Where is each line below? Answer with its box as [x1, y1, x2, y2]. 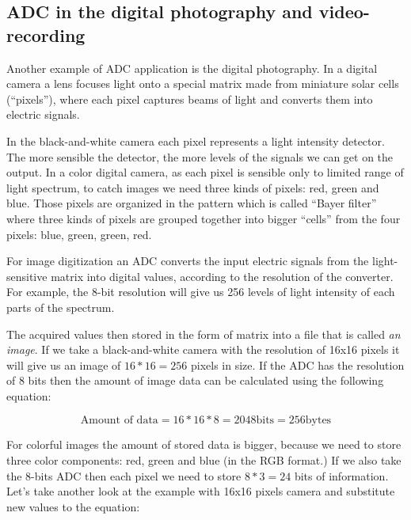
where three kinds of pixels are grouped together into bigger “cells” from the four [6, 210, 401, 226]
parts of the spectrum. [6, 298, 115, 315]
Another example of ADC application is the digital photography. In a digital [6, 59, 378, 76]
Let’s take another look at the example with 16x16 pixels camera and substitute [6, 483, 395, 499]
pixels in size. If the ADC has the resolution [190, 356, 405, 373]
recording [6, 22, 86, 47]
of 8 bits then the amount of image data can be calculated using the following [6, 372, 384, 389]
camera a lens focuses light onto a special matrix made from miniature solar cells [6, 75, 399, 92]
